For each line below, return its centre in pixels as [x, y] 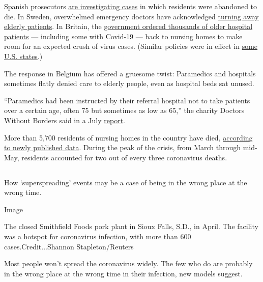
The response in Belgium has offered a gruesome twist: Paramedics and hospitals [130, 73]
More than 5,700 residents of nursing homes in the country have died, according [128, 137]
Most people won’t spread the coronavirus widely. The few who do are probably [128, 263]
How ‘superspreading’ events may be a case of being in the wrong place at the [126, 182]
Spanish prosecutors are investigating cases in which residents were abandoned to [131, 6]
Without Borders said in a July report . [65, 120]
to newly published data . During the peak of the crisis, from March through [123, 147]
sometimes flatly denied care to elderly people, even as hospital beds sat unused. [129, 83]
